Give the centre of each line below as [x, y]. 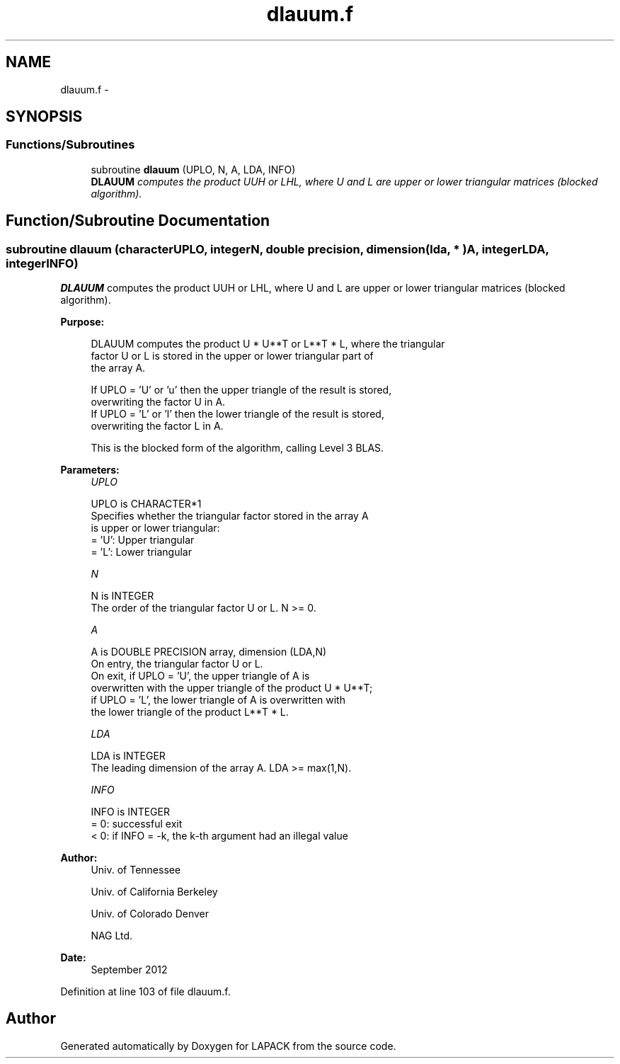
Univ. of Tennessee [136, 870]
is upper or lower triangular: [155, 528]
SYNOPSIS [44, 117]
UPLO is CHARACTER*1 [146, 504]
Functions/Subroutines [70, 145]
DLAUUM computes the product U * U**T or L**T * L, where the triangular [268, 344]
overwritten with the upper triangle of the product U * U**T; [232, 688]
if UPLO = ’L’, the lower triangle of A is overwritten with [218, 700]
